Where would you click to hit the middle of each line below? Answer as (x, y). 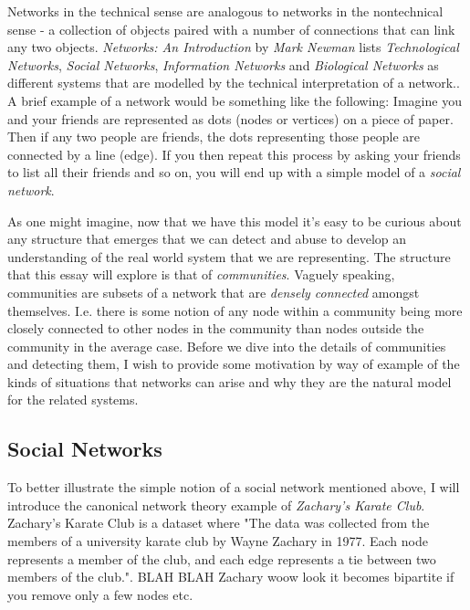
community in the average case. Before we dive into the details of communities (227, 346)
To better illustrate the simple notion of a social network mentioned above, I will (234, 487)
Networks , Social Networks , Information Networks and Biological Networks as (223, 64)
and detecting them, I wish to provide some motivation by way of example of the (234, 364)
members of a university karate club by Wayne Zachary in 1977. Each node (218, 541)
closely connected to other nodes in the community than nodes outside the (216, 328)
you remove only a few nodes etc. (100, 594)
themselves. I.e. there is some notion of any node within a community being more (235, 310)
